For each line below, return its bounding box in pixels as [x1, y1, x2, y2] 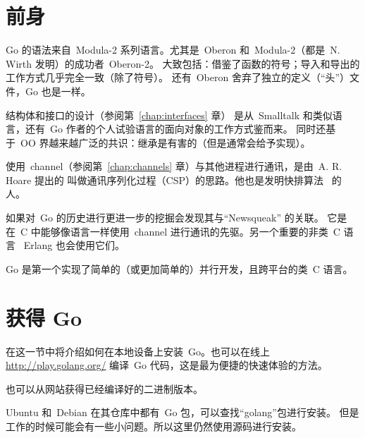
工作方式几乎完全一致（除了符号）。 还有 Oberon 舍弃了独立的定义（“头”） [6, 70, 350, 85]
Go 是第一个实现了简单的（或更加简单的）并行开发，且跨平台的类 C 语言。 [6, 261, 353, 276]
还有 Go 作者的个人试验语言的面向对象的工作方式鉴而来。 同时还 [25, 121, 326, 136]
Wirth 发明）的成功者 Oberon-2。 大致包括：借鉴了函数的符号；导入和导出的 [6, 56, 360, 71]
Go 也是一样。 [25, 83, 91, 98]
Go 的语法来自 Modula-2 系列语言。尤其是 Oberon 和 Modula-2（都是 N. [6, 42, 340, 57]
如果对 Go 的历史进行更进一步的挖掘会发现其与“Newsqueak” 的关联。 [6, 210, 324, 225]
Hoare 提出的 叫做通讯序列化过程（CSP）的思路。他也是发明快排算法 [6, 172, 323, 187]
